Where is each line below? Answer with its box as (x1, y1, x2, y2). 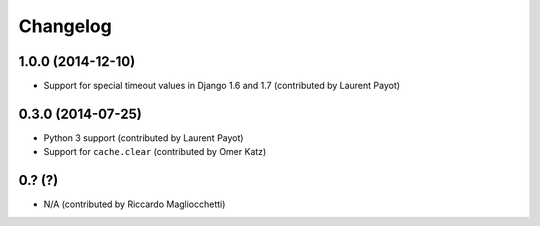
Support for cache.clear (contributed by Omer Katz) (43, 146, 267, 158)
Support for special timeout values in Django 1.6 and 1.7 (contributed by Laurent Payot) (43, 80, 400, 92)
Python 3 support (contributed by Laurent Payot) (43, 131, 244, 144)
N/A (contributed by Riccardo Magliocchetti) (43, 198, 226, 210)
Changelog (18, 15, 112, 37)
